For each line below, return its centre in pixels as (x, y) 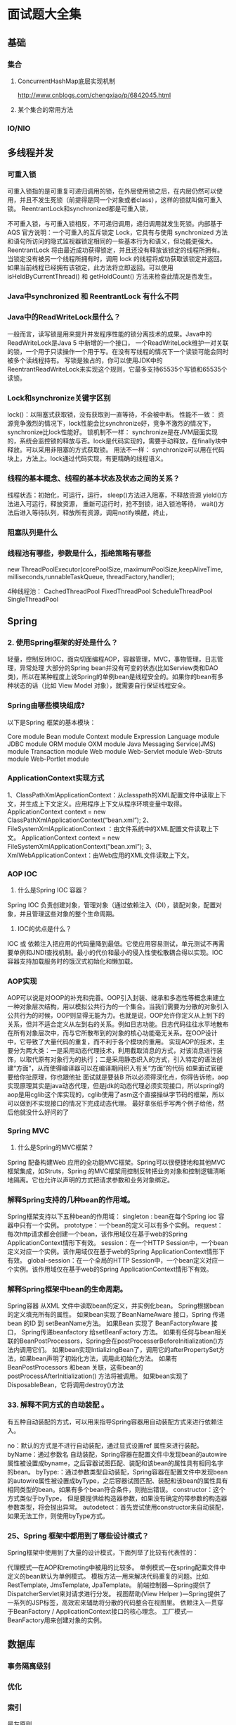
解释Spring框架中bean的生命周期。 (67, 1289)
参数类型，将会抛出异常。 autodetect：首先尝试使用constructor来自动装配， (118, 1507)
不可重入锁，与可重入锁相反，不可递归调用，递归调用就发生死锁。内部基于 (115, 224)
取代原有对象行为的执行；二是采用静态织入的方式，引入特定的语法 (121, 1059)
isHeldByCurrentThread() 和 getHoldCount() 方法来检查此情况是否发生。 (112, 277)
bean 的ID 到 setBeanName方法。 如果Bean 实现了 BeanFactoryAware (109, 1323)
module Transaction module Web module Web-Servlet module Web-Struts (115, 751)
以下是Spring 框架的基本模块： (52, 722)
